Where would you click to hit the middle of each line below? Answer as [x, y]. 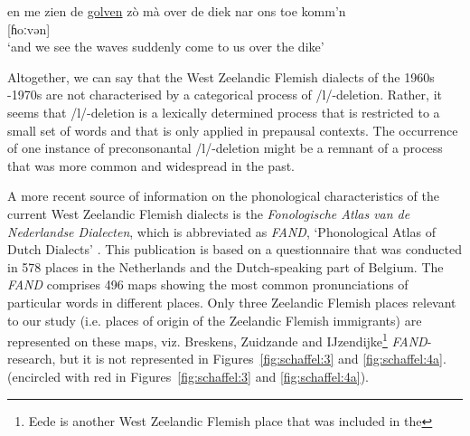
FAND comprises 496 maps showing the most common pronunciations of [208, 284]
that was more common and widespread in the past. [151, 165]
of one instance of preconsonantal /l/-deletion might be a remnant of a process [225, 148]
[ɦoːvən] [29, 28]
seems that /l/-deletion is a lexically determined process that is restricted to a [224, 112]
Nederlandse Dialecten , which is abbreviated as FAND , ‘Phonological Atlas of [221, 231]
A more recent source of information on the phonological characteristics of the [224, 196]
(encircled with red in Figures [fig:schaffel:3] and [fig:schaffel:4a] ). [188, 376]
